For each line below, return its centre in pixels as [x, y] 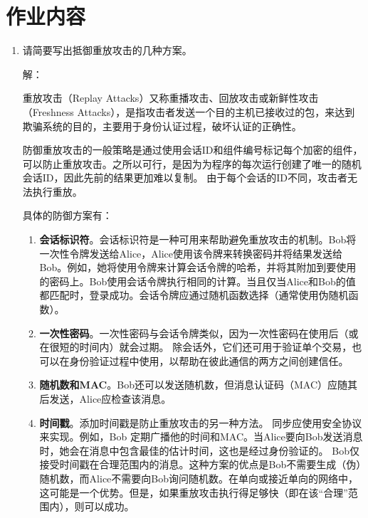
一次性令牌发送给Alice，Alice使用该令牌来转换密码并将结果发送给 [191, 253]
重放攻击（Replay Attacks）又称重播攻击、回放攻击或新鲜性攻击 [170, 98]
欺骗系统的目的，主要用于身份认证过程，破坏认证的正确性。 [162, 126]
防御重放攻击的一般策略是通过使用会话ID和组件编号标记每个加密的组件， [193, 150]
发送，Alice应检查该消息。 [110, 398]
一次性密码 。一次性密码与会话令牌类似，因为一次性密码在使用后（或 [199, 333]
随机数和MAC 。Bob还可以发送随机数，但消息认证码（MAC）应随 [193, 385]
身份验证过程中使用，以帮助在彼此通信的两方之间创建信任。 [209, 360]
